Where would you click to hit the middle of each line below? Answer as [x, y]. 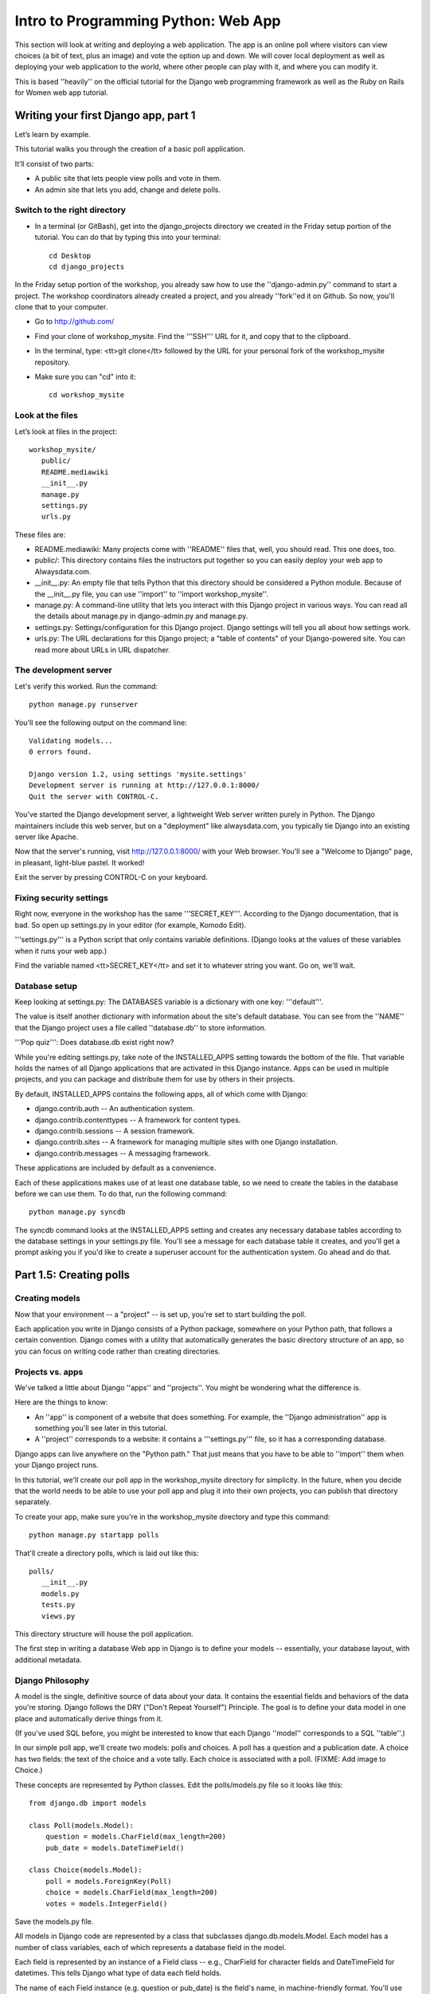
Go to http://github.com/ [74, 321]
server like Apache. [47, 837]
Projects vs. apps [49, 1372]
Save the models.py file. [54, 1921]
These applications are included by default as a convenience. [115, 1168]
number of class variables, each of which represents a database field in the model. [150, 1947]
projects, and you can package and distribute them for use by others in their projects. [155, 1079]
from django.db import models [88, 1803]
